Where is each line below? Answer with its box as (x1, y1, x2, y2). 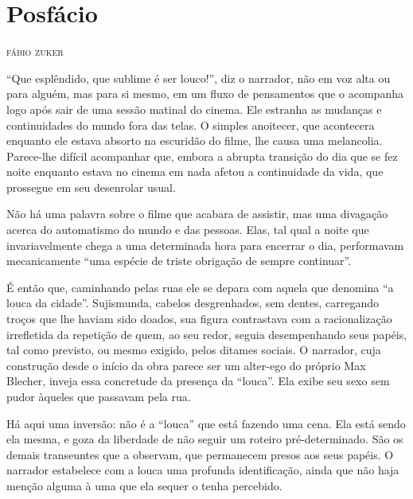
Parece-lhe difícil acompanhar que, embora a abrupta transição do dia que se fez (6, 147, 398, 164)
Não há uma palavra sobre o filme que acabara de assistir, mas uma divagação (6, 205, 388, 222)
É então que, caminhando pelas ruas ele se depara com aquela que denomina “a (6, 279, 394, 295)
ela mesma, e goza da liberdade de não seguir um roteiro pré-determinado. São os (6, 431, 403, 447)
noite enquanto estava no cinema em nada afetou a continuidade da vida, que (6, 163, 384, 180)
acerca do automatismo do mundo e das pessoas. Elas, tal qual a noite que (6, 221, 369, 238)
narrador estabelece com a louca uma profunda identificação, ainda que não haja (6, 462, 399, 478)
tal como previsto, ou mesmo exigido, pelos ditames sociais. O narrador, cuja (6, 341, 381, 358)
